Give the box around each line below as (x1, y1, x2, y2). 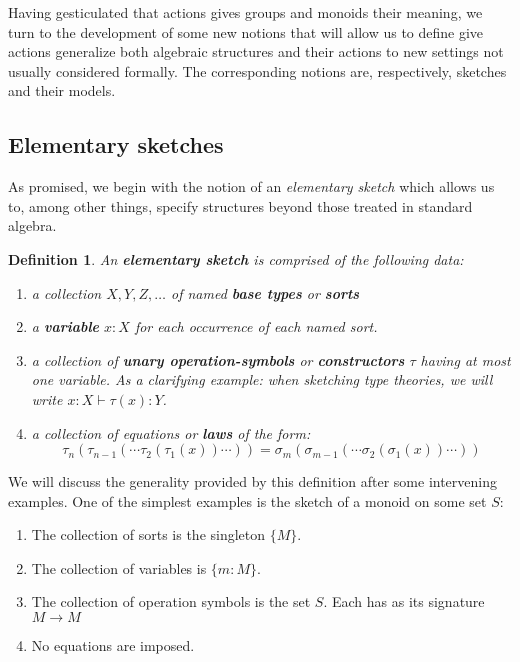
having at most (420, 349, 511, 370)
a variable (31, 316, 100, 337)
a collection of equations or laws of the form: (31, 422, 311, 443)
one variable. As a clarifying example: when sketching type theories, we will (31, 369, 493, 390)
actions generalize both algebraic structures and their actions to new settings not (8, 41, 504, 62)
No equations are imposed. (31, 635, 195, 656)
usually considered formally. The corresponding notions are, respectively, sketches (8, 60, 507, 81)
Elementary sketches (8, 129, 224, 160)
